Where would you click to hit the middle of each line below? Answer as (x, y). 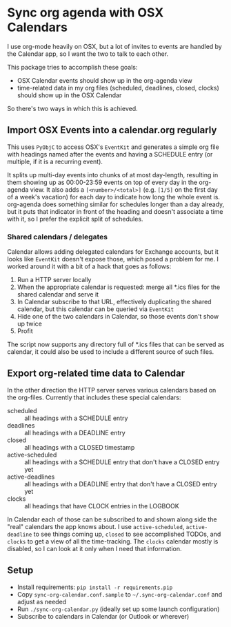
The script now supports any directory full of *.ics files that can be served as (116, 345)
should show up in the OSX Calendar (69, 95)
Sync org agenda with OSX (86, 13)
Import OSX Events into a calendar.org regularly (112, 130)
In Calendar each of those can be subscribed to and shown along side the (112, 519)
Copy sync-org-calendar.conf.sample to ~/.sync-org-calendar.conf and (120, 594)
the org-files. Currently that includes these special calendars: (94, 397)
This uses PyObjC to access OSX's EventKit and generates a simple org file (113, 147)
